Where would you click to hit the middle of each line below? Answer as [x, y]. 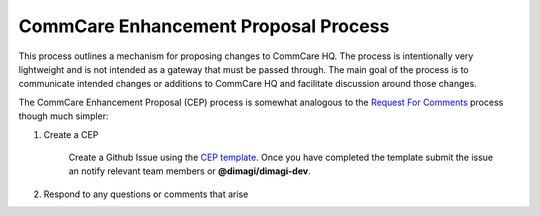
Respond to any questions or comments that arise [146, 194]
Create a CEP [71, 134]
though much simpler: [63, 116]
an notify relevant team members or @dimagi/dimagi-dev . [189, 171]
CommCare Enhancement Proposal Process [204, 26]
